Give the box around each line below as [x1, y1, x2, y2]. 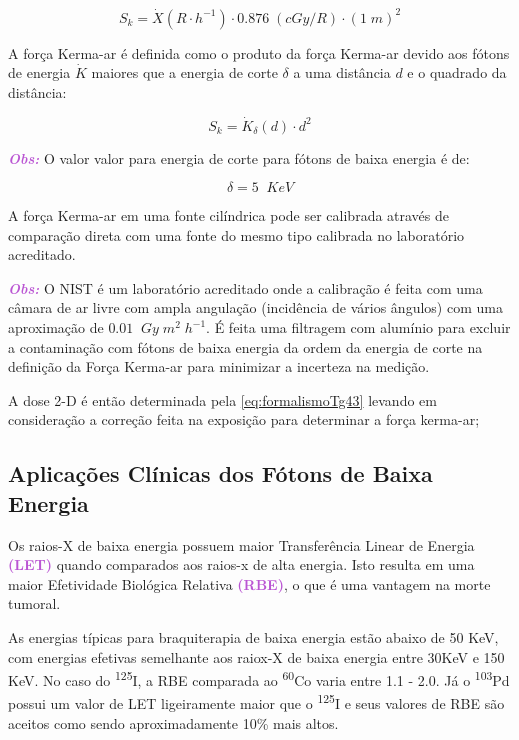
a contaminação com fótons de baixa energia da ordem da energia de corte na [8, 336, 483, 357]
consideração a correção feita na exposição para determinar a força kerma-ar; [8, 409, 480, 430]
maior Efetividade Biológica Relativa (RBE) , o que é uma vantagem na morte [8, 573, 491, 594]
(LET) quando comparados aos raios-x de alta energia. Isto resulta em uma [8, 554, 475, 575]
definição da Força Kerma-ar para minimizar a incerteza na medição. [8, 356, 430, 377]
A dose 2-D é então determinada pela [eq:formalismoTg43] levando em [8, 389, 437, 410]
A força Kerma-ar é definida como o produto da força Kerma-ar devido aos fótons [8, 42, 510, 63]
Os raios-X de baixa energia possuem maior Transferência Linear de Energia [8, 534, 475, 555]
